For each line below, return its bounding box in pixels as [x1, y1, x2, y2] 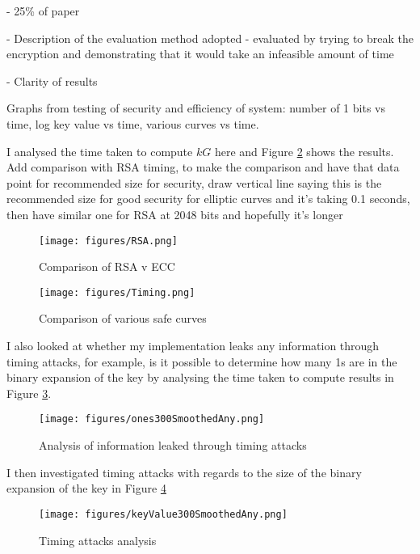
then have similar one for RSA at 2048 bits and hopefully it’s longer [6, 205, 343, 222]
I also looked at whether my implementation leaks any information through [6, 337, 380, 354]
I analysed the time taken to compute [6, 142, 193, 159]
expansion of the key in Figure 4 [6, 480, 166, 497]
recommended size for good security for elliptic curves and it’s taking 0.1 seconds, [6, 190, 410, 207]
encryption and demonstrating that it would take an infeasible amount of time [6, 45, 394, 62]
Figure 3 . [6, 384, 52, 401]
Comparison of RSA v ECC [39, 258, 175, 275]
